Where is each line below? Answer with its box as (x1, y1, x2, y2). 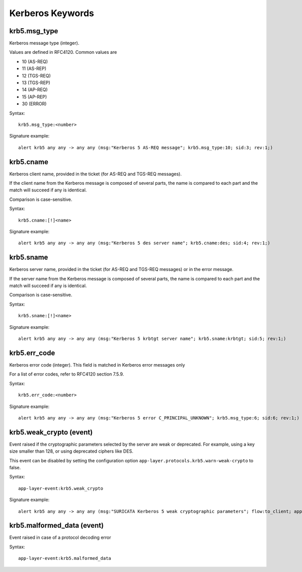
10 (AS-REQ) (22, 58, 48, 64)
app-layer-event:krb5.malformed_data (18, 555, 112, 561)
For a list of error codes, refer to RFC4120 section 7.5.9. (9, 371, 124, 377)
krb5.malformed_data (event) (9, 521, 104, 530)
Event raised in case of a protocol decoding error (9, 534, 111, 541)
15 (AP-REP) (22, 94, 47, 100)
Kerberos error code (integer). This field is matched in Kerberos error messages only (9, 362, 185, 368)
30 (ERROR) (22, 101, 47, 107)
